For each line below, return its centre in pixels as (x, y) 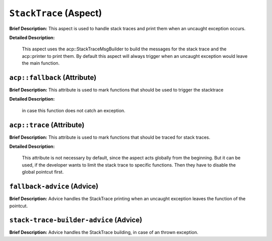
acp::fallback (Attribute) (53, 77)
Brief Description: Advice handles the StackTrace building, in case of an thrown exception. (104, 232)
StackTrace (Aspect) (56, 13)
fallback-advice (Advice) (54, 186)
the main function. (41, 63)
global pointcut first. (43, 172)
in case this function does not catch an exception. (74, 110)
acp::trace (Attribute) (47, 125)
